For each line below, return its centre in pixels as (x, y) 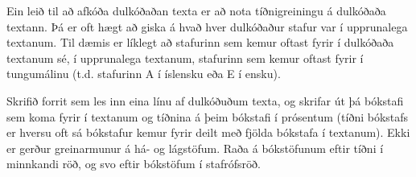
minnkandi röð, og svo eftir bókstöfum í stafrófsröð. (134, 164)
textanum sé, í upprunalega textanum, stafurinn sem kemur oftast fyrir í (185, 58)
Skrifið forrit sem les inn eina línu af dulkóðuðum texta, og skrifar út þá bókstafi (205, 100)
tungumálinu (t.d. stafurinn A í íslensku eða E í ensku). (144, 74)
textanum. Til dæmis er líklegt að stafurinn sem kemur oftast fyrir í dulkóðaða (200, 42)
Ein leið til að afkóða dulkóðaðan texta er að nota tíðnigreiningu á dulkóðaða (196, 10)
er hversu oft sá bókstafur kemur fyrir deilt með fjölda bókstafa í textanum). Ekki (208, 132)
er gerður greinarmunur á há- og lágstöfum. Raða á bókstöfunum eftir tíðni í (195, 148)
